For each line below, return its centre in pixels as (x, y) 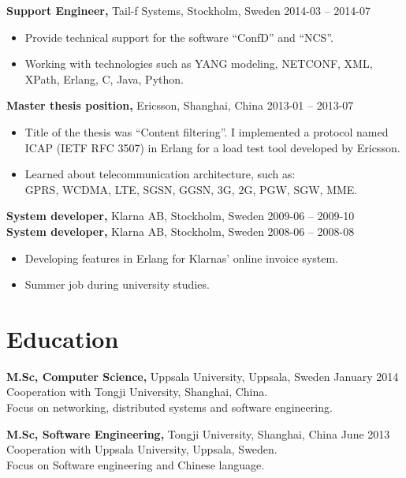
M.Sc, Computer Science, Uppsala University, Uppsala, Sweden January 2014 (203, 376)
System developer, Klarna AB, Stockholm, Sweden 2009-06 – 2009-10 (181, 216)
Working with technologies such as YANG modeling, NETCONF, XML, (199, 63)
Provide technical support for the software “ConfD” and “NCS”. (179, 37)
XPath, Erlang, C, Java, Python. (104, 78)
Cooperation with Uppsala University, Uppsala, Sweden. (142, 449)
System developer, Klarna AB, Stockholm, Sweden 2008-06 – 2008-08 (181, 231)
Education (63, 338)
